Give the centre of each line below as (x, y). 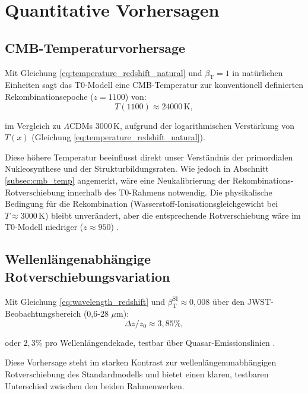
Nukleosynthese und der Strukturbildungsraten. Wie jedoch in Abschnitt (137, 168)
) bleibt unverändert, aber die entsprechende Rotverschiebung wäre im (173, 215)
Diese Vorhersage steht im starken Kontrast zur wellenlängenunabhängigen (141, 362)
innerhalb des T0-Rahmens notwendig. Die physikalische (170, 192)
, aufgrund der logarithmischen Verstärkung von (207, 125)
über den (229, 301)
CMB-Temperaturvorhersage (95, 47)
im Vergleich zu (33, 125)
